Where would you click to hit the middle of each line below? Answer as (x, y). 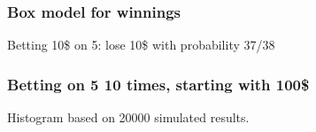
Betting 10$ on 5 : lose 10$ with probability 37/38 (141, 45)
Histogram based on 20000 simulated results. (128, 117)
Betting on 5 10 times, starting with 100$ (158, 84)
